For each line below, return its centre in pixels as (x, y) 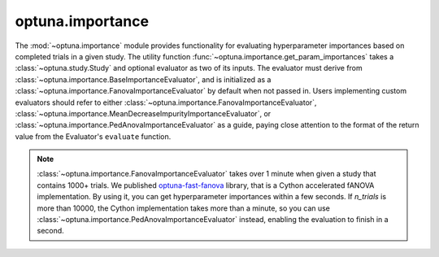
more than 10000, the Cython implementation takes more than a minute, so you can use (184, 208)
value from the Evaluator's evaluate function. (93, 136)
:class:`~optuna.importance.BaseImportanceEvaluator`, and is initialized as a (143, 79)
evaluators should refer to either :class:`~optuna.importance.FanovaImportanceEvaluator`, (166, 102)
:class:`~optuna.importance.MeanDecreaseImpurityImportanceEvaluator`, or (143, 113)
